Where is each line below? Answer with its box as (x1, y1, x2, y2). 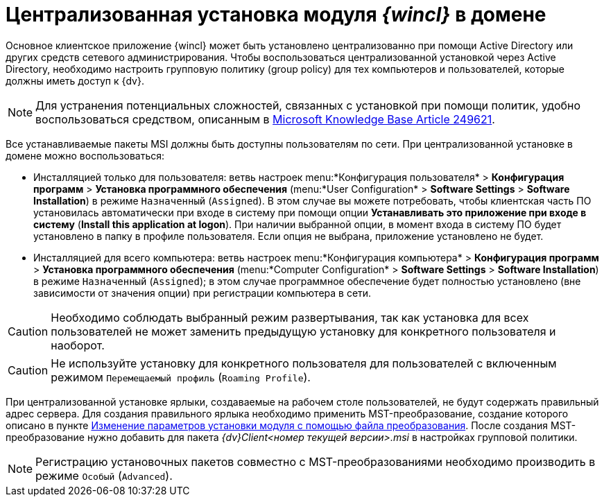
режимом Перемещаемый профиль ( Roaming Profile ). (51, 370, 311, 384)
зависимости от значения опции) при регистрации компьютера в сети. (33, 286, 372, 299)
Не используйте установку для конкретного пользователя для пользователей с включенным (51, 356, 557, 370)
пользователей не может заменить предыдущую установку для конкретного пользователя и (51, 324, 556, 338)
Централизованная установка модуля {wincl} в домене (6, 3, 546, 26)
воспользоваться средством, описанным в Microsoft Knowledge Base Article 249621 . (35, 112, 495, 126)
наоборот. (51, 338, 105, 352)
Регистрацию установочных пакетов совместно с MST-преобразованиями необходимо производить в (35, 454, 596, 469)
